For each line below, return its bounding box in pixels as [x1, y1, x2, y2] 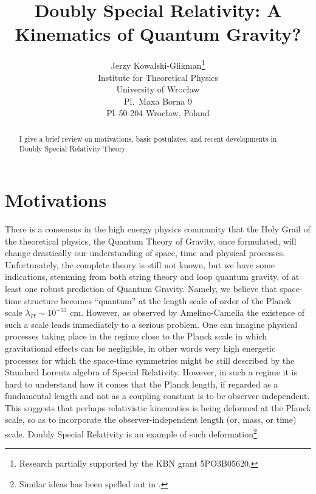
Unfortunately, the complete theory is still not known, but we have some [5, 258, 275, 271]
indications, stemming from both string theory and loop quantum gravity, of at [5, 270, 300, 283]
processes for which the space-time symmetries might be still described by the [5, 353, 295, 366]
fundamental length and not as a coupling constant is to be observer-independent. [5, 389, 310, 402]
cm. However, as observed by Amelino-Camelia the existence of [70, 306, 305, 319]
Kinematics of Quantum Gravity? [15, 21, 301, 46]
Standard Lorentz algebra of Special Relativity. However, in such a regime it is [5, 366, 298, 378]
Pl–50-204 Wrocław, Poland [106, 106, 210, 119]
